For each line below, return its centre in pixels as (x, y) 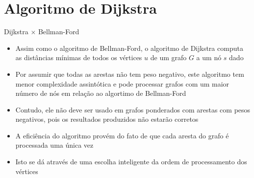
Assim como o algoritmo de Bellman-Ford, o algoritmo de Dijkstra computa (129, 48)
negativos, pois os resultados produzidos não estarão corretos (107, 119)
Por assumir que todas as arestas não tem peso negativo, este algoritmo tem (130, 74)
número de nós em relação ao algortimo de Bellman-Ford (101, 93)
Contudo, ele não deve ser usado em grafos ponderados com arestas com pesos (133, 109)
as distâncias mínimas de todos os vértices (79, 57)
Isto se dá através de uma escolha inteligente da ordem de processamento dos (131, 162)
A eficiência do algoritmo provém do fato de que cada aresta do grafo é (122, 135)
